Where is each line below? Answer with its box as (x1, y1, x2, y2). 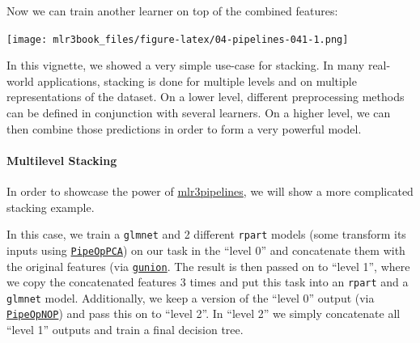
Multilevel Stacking (6, 151, 117, 168)
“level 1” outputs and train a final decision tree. (6, 321, 244, 338)
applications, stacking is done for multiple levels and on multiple (37, 72, 357, 89)
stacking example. (6, 198, 95, 215)
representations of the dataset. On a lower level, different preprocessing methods (6, 88, 405, 105)
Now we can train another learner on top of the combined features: (6, 2, 338, 19)
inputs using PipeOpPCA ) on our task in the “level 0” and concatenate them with (6, 241, 405, 258)
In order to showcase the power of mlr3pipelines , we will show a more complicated (6, 183, 414, 200)
